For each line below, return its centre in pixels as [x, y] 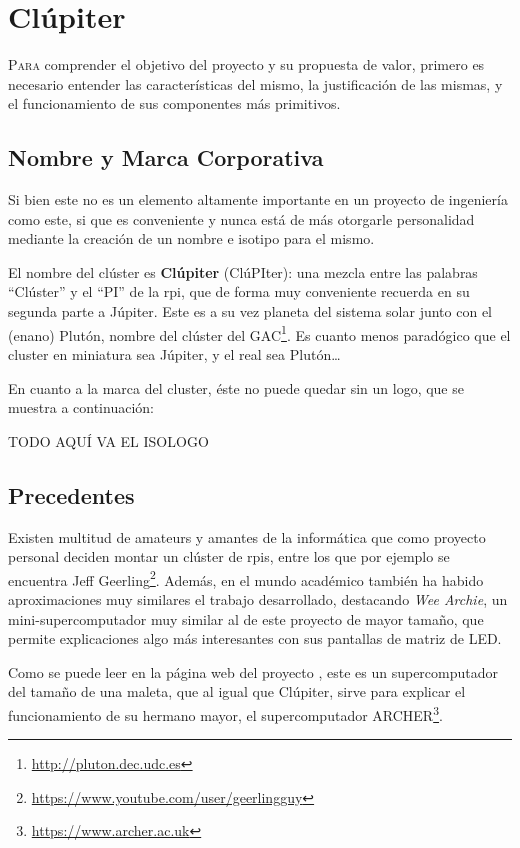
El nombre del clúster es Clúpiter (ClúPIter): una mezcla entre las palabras [243, 271]
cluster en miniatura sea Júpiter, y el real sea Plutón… [174, 353]
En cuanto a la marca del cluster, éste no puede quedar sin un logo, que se [236, 387]
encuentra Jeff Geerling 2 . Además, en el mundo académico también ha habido [246, 578]
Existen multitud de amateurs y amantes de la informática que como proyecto [247, 536]
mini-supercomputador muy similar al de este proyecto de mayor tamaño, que [246, 618]
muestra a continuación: [81, 407]
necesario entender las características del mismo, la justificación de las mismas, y [255, 83]
